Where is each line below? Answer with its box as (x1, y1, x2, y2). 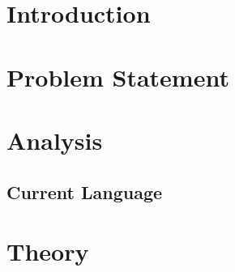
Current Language (6, 179, 163, 204)
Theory (6, 235, 89, 268)
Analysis (6, 123, 103, 156)
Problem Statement (6, 60, 229, 93)
